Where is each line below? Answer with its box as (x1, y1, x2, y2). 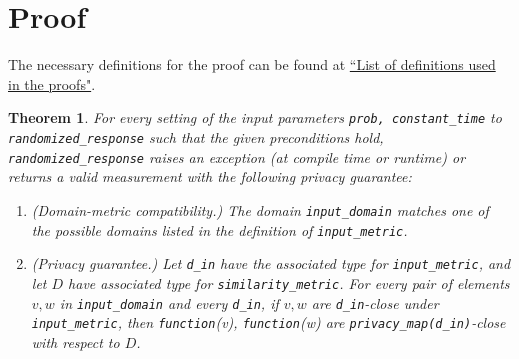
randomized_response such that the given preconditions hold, (8, 126, 384, 147)
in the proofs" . (8, 73, 96, 94)
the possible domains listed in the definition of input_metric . (31, 219, 408, 240)
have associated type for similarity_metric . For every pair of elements (68, 272, 510, 293)
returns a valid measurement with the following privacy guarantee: (8, 166, 412, 187)
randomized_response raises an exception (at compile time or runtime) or (8, 146, 466, 167)
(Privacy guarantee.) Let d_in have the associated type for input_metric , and (31, 253, 511, 274)
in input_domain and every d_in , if (59, 292, 279, 313)
